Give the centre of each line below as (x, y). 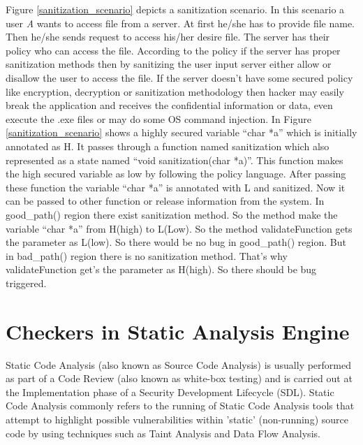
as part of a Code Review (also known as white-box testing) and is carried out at (179, 378)
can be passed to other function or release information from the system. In (165, 201)
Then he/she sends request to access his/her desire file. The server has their (168, 37)
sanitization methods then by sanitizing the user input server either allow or (169, 64)
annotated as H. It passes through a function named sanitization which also (168, 146)
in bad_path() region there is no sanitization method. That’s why (147, 255)
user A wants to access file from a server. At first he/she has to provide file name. (180, 23)
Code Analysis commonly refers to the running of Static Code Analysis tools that (180, 406)
